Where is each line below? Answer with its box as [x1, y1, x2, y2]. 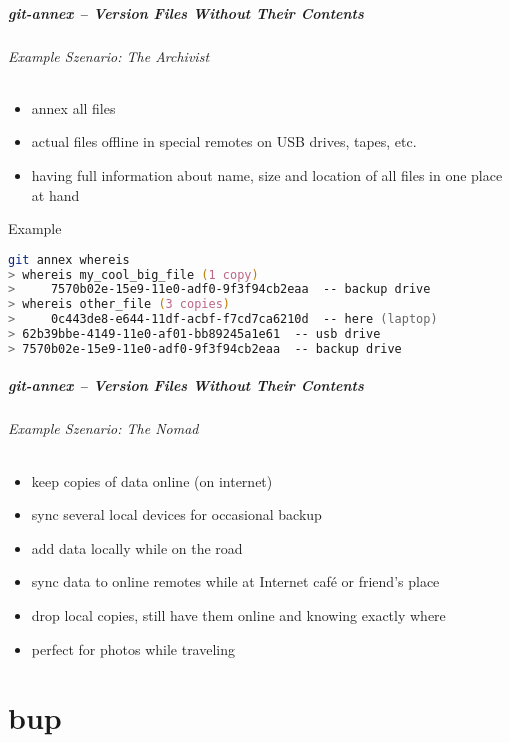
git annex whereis [8, 252, 130, 267]
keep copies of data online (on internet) [31, 470, 273, 491]
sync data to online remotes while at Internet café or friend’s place [31, 571, 440, 592]
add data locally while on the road [31, 537, 243, 558]
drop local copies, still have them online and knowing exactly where [31, 605, 446, 625]
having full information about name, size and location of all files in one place [31, 164, 503, 185]
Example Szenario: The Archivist [8, 45, 210, 66]
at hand [31, 184, 80, 205]
